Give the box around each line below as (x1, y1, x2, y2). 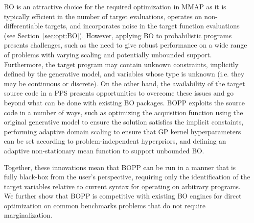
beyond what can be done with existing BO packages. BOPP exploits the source (4, 97, 245, 107)
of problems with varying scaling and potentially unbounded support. (4, 49, 212, 59)
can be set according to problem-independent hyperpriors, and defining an (4, 136, 226, 146)
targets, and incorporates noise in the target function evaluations (45, 21, 240, 31)
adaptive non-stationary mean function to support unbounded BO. (4, 145, 204, 155)
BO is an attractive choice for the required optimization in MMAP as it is (4, 1, 226, 11)
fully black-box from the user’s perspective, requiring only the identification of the (4, 172, 250, 182)
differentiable (4, 21, 43, 31)
